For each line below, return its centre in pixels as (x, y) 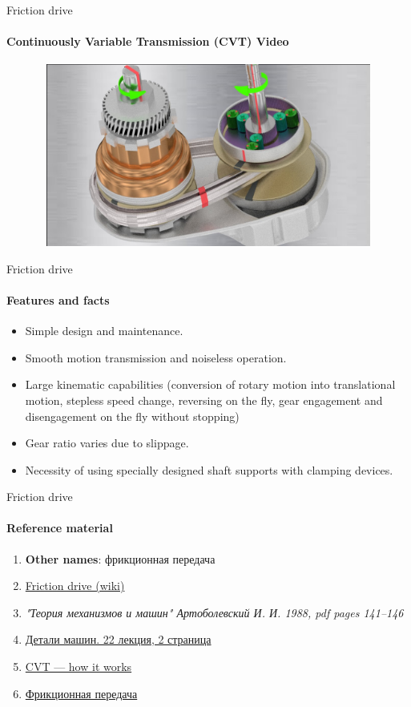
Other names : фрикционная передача (120, 558)
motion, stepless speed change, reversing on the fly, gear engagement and (204, 400)
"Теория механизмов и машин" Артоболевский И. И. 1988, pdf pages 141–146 (214, 612)
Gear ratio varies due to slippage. (107, 443)
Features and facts (58, 299)
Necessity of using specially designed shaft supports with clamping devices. (209, 469)
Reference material (60, 528)
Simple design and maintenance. (104, 331)
